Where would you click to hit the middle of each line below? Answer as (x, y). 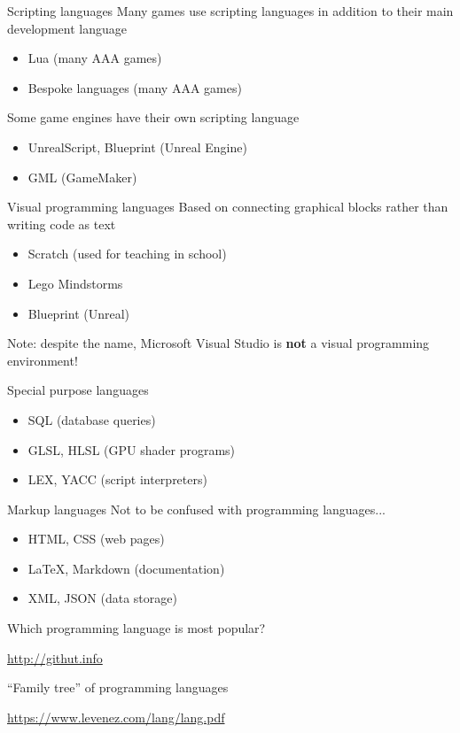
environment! (43, 360)
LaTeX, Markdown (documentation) (126, 568)
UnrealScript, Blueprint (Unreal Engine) (137, 147)
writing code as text (62, 224)
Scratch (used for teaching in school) (127, 254)
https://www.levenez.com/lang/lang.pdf (116, 717)
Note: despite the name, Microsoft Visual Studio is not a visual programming (218, 343)
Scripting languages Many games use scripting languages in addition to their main (230, 11)
